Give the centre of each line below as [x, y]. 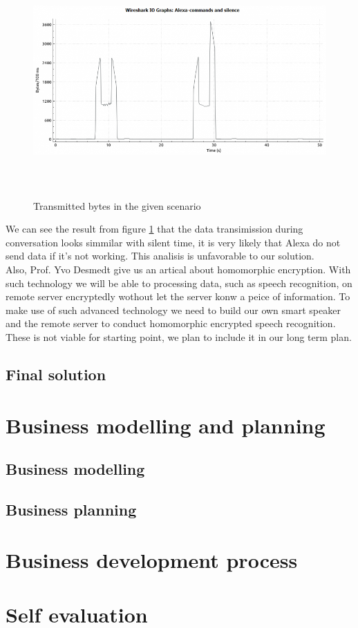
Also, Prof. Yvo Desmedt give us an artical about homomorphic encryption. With [178, 269]
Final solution [56, 374]
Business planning [71, 509]
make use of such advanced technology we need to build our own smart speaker [173, 310]
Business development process [152, 560]
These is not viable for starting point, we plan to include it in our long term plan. [179, 336]
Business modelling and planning [166, 425]
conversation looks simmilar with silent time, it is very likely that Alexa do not [173, 242]
